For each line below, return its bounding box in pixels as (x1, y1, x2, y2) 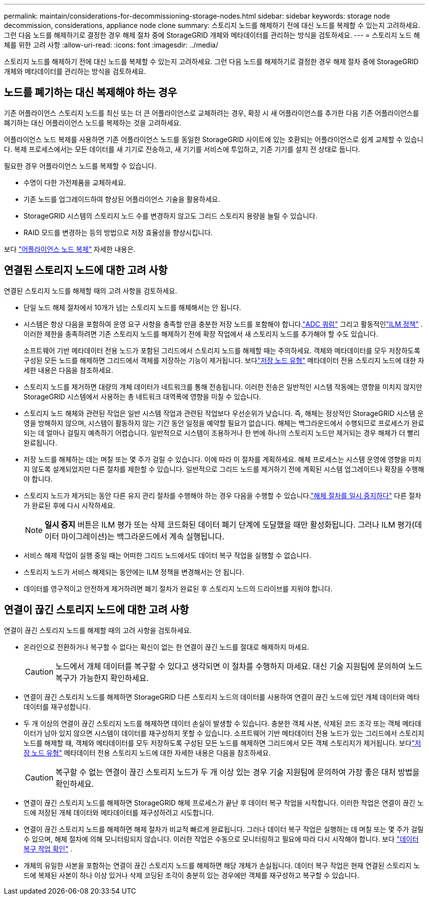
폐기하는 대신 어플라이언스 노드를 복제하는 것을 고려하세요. (4, 118, 182, 127)
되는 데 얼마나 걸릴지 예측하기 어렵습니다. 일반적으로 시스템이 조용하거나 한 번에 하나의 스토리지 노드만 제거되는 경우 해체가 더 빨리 (24, 428, 420, 437)
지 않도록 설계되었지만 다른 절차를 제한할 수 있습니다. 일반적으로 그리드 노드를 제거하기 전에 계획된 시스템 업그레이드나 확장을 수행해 (24, 464, 425, 473)
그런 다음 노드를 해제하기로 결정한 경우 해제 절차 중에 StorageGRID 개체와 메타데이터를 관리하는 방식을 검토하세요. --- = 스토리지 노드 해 (4, 31, 420, 39)
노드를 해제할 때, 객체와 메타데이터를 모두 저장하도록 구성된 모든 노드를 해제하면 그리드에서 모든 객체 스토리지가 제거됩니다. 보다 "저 (24, 738, 421, 747)
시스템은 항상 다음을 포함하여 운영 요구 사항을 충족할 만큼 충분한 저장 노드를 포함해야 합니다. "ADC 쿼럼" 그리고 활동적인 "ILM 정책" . (24, 319, 423, 328)
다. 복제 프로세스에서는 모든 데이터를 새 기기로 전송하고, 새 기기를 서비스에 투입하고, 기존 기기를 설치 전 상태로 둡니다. (4, 145, 360, 153)
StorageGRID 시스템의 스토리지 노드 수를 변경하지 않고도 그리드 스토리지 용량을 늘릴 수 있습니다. (24, 211, 317, 220)
